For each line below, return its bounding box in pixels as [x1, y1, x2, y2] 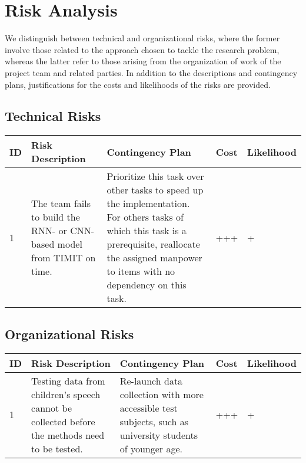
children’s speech [31, 387, 101, 401]
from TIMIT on [31, 251, 96, 265]
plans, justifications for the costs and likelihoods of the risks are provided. [5, 78, 271, 90]
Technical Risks [5, 107, 101, 125]
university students [119, 428, 198, 442]
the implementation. [107, 196, 190, 211]
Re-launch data [119, 373, 183, 388]
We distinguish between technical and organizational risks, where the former [5, 32, 280, 44]
